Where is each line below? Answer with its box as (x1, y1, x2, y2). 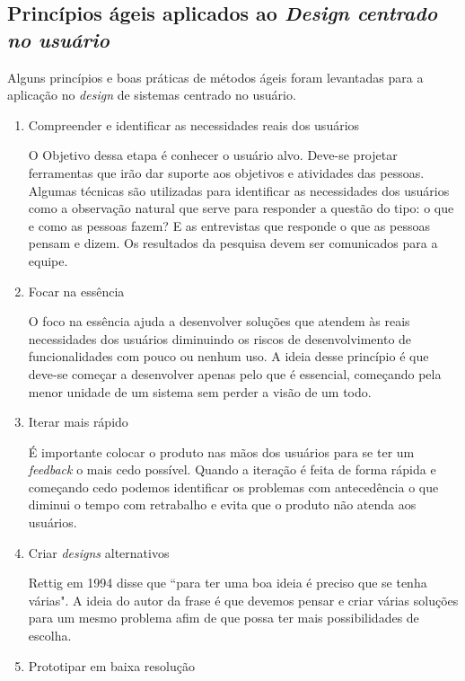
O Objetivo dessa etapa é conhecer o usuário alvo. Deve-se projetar (28, 146, 398, 164)
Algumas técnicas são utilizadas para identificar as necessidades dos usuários (28, 181, 450, 199)
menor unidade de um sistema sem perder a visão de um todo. (28, 382, 372, 401)
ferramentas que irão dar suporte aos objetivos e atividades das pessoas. (28, 163, 425, 181)
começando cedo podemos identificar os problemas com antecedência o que (28, 477, 439, 496)
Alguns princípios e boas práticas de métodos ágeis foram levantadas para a (7, 67, 424, 86)
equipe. (28, 251, 68, 270)
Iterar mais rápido (28, 412, 128, 431)
